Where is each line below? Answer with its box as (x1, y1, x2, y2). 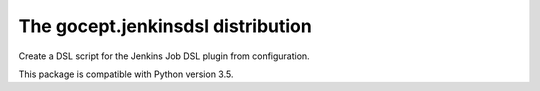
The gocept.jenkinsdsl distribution (18, 15, 312, 37)
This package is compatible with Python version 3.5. (18, 68, 234, 80)
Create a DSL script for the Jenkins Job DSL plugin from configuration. (18, 50, 310, 62)
